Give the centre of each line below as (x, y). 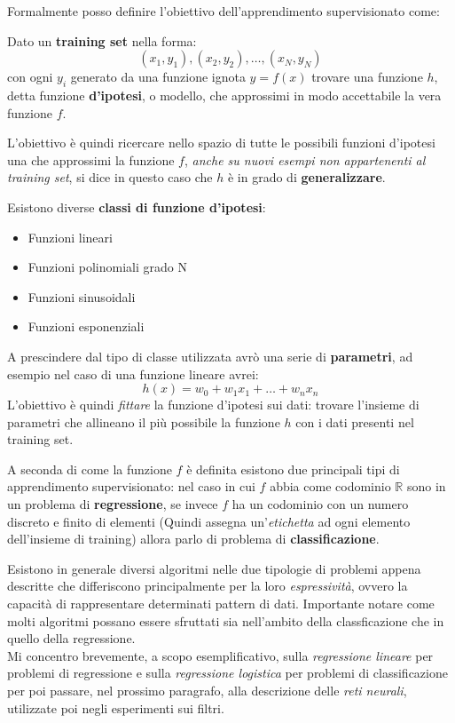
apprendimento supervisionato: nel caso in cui (131, 486)
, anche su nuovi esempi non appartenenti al (305, 159)
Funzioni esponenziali (86, 326)
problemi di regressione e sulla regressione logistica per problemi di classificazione (227, 673)
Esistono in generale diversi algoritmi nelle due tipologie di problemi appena (214, 568)
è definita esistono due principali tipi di (293, 469)
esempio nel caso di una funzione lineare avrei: (133, 373)
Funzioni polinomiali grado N (107, 267)
